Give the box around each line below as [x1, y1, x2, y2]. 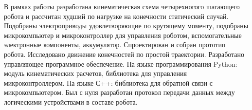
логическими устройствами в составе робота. [4, 96, 138, 107]
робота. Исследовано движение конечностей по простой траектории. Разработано [4, 49, 245, 59]
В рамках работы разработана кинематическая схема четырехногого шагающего [4, 1, 240, 11]
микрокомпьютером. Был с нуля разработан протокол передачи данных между [4, 87, 235, 97]
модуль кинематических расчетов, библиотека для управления [4, 68, 187, 78]
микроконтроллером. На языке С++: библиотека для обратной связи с [4, 77, 213, 88]
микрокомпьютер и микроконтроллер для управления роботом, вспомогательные [4, 30, 242, 40]
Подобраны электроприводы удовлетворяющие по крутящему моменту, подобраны [4, 20, 249, 31]
